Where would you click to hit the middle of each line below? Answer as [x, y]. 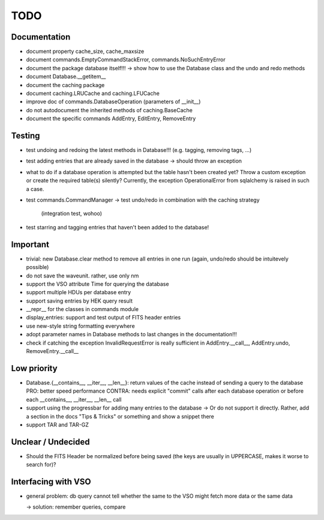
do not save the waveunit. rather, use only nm [82, 276]
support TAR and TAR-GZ [58, 425]
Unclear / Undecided [50, 442]
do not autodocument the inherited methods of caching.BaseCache [109, 110]
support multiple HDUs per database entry [79, 292]
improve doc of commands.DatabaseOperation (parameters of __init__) [113, 101]
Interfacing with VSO [51, 482]
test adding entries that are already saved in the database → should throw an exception [134, 161]
